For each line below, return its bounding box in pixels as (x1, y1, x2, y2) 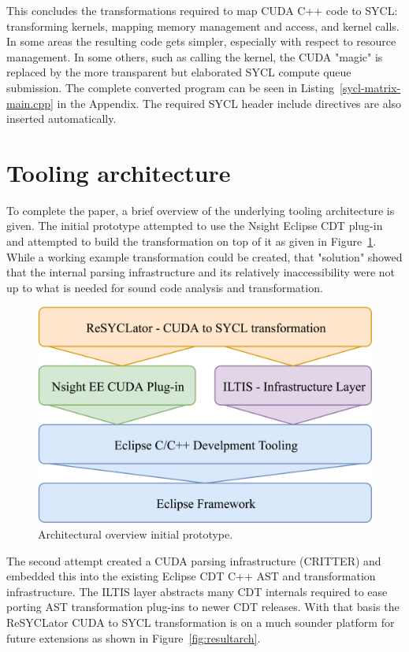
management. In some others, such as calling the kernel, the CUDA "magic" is (6, 48, 383, 65)
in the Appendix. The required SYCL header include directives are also (57, 94, 402, 111)
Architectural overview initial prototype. (38, 525, 233, 542)
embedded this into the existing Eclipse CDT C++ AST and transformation (6, 568, 376, 584)
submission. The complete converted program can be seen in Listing (6, 79, 334, 95)
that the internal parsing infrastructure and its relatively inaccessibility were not (6, 264, 396, 280)
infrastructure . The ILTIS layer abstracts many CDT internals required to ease (6, 583, 388, 599)
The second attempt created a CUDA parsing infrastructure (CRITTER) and (6, 552, 381, 569)
